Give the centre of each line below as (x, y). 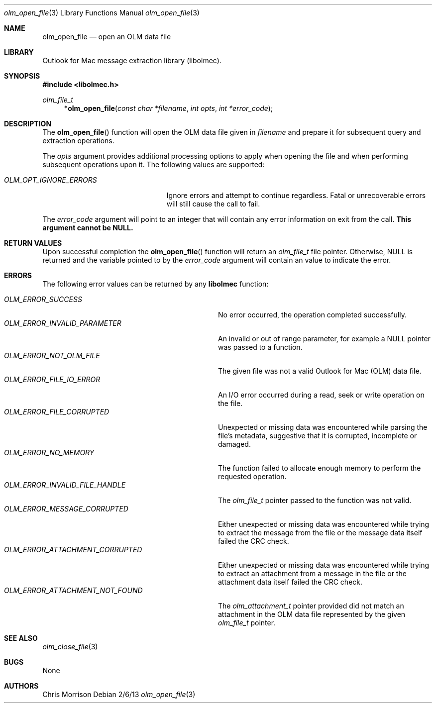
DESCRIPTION (28, 124)
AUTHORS (21, 686)
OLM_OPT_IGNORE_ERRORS (51, 180)
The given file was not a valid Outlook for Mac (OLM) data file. (320, 371)
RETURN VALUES (33, 243)
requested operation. (252, 476)
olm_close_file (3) (70, 647)
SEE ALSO (21, 638)
